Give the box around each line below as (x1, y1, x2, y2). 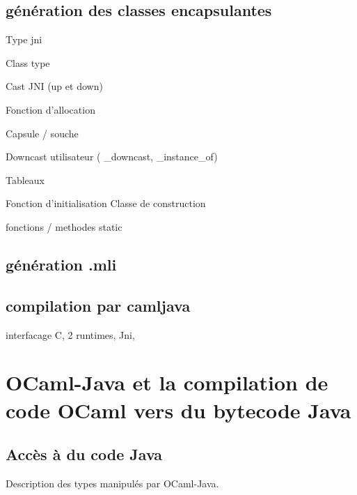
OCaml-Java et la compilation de (6, 368, 328, 397)
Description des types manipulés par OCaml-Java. (6, 475, 219, 490)
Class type (6, 55, 50, 70)
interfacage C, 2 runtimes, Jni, (6, 327, 135, 342)
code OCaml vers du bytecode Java (6, 395, 351, 424)
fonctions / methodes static (6, 219, 122, 234)
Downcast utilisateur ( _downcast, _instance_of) (6, 149, 218, 164)
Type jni (6, 32, 42, 47)
